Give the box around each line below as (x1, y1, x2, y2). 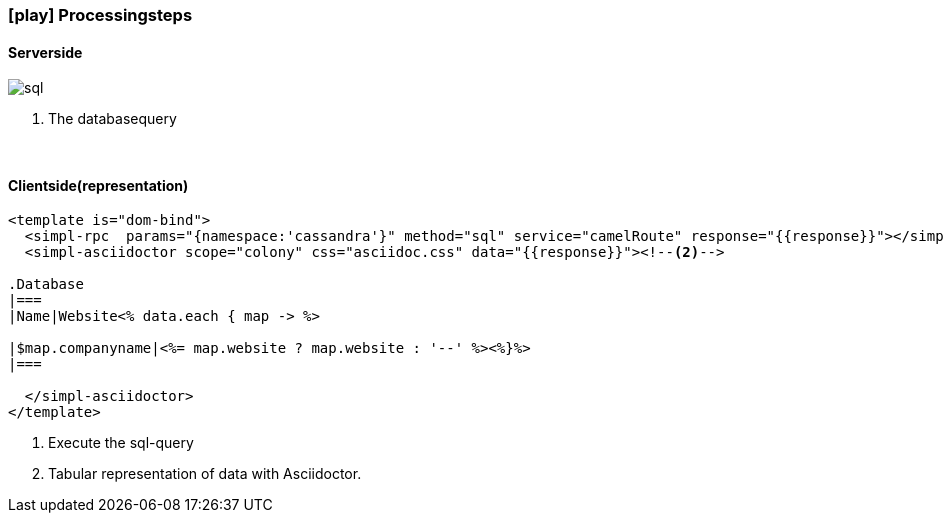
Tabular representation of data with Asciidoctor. (48, 465, 362, 483)
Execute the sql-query (48, 434, 194, 452)
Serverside (8, 43, 83, 61)
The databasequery (48, 110, 177, 128)
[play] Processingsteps (8, 5, 193, 25)
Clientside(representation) (8, 176, 189, 194)
